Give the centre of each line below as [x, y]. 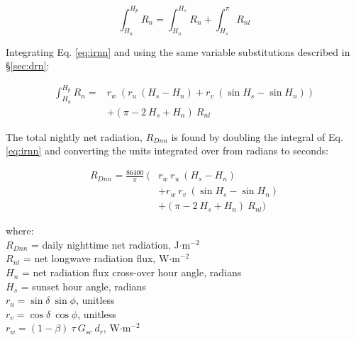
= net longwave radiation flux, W [96, 258]
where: [20, 231]
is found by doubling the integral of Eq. [257, 136]
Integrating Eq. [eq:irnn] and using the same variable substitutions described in [178, 51]
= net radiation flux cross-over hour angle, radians [132, 272]
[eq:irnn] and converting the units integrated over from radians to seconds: [167, 151]
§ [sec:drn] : [28, 66]
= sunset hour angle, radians [83, 286]
